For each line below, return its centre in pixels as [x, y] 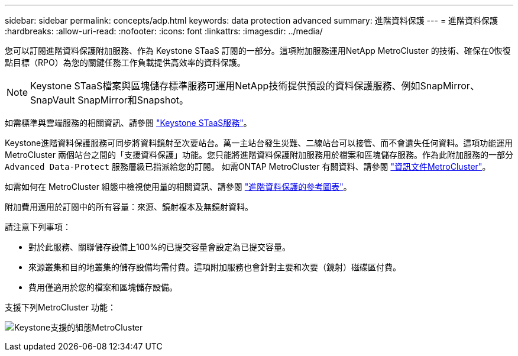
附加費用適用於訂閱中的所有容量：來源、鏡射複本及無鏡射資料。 [129, 207]
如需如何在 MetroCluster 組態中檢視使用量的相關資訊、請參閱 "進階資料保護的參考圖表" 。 [178, 187]
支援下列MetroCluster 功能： [60, 307]
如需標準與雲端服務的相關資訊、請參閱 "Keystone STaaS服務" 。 [128, 123]
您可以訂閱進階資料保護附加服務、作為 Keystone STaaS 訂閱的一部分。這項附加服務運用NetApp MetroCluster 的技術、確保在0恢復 [258, 51]
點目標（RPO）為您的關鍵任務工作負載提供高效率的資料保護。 [125, 62]
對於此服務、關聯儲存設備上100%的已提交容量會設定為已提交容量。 [160, 247]
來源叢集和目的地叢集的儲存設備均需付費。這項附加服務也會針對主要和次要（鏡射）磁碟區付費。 [215, 267]
